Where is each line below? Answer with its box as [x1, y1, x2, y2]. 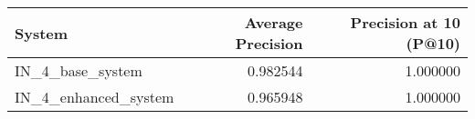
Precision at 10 [350, 12, 460, 33]
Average [244, 12, 303, 33]
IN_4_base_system [15, 60, 142, 81]
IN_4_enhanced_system [15, 86, 174, 107]
